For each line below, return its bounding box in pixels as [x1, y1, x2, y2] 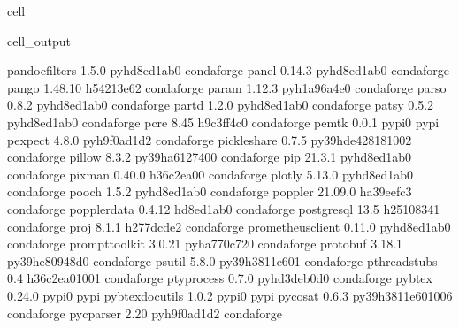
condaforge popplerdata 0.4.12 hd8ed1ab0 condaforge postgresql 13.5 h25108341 [7, 199, 440, 217]
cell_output [7, 31, 71, 50]
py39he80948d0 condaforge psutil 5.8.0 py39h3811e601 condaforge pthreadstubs [7, 251, 438, 270]
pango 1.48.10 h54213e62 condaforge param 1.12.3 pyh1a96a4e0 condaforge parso [7, 78, 447, 96]
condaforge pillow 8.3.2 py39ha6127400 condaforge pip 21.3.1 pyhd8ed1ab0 [7, 148, 412, 166]
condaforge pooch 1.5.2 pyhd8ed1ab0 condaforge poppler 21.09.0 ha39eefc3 [7, 182, 412, 201]
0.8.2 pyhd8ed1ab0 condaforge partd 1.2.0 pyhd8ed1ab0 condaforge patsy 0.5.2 [7, 95, 434, 114]
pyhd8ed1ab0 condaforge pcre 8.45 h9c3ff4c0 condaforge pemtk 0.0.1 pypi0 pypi [7, 112, 440, 131]
